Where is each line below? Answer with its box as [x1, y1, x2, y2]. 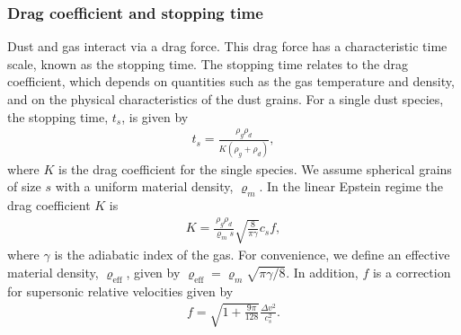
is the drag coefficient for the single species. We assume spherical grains [58, 159, 452, 178]
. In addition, [286, 262, 359, 281]
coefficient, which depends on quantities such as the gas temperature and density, [7, 72, 455, 91]
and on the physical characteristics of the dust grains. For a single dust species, [7, 90, 444, 108]
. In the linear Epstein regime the [259, 177, 444, 196]
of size [7, 177, 41, 196]
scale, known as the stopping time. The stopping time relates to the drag [7, 54, 409, 73]
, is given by [121, 107, 189, 126]
